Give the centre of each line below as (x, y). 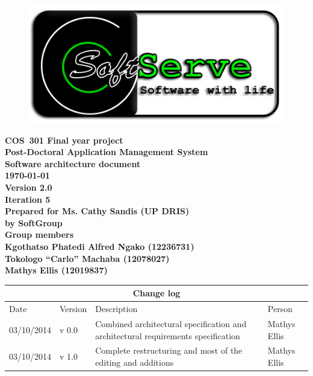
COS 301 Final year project (64, 140)
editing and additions (135, 362)
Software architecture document (73, 163)
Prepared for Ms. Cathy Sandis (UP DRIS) (97, 211)
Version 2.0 (29, 187)
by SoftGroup (34, 222)
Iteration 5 (28, 199)
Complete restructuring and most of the (169, 350)
